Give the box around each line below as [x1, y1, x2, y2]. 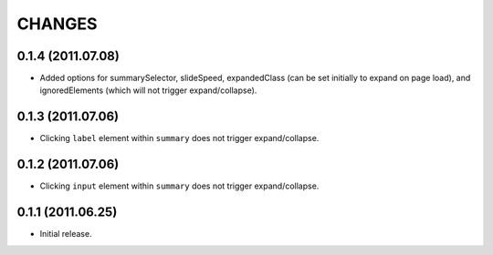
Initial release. [39, 229, 92, 240]
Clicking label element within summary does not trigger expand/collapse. [39, 133, 320, 144]
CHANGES [16, 14, 98, 34]
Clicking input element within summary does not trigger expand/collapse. [39, 180, 320, 191]
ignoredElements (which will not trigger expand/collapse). [39, 85, 257, 96]
